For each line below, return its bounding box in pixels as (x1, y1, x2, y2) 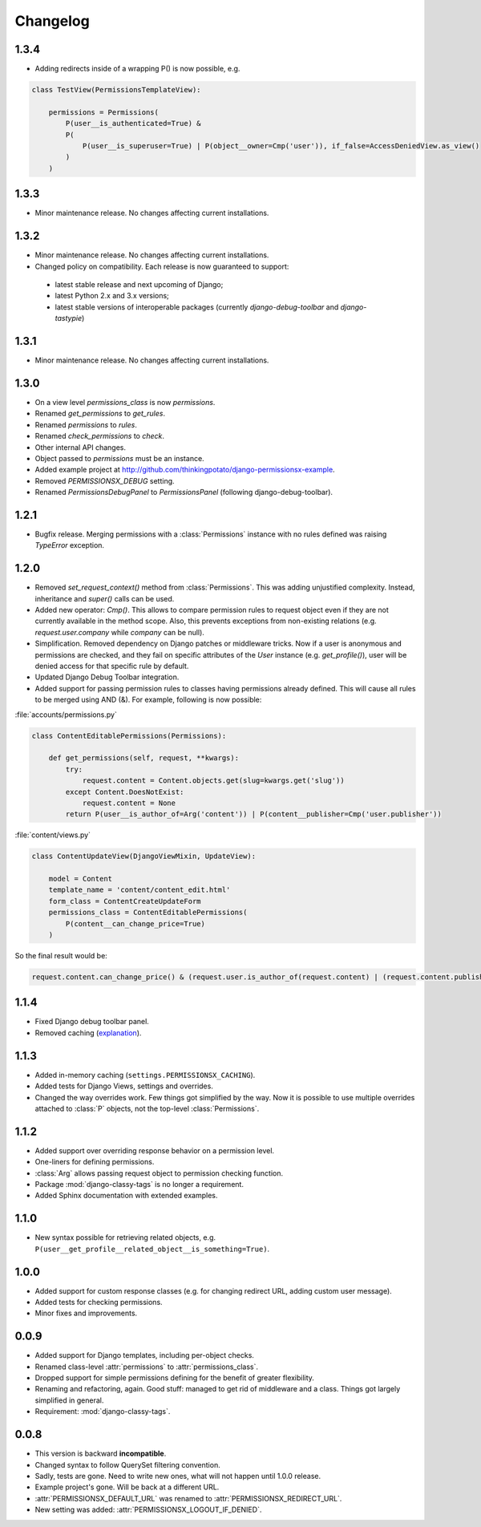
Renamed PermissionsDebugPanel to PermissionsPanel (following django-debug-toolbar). (34, 488, 333, 497)
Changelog (14, 12, 90, 30)
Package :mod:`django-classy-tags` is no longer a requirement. (34, 1180, 245, 1189)
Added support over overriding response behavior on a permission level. (34, 1145, 275, 1155)
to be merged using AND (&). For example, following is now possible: (34, 695, 262, 705)
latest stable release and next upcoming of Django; (55, 279, 224, 289)
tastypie (55, 314, 83, 323)
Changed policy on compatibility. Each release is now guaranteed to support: (34, 261, 289, 271)
